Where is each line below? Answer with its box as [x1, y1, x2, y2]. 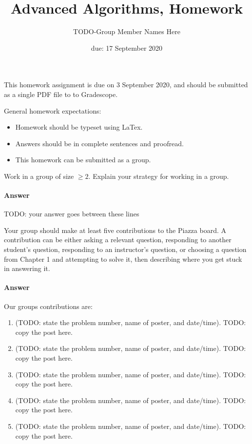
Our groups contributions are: [4, 301, 93, 311]
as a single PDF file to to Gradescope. [4, 89, 118, 99]
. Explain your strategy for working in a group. [88, 171, 229, 181]
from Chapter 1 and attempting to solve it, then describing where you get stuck [4, 253, 242, 264]
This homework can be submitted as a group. [15, 154, 151, 165]
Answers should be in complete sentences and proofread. [15, 138, 184, 148]
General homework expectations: [4, 105, 101, 116]
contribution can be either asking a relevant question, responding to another [4, 234, 232, 245]
